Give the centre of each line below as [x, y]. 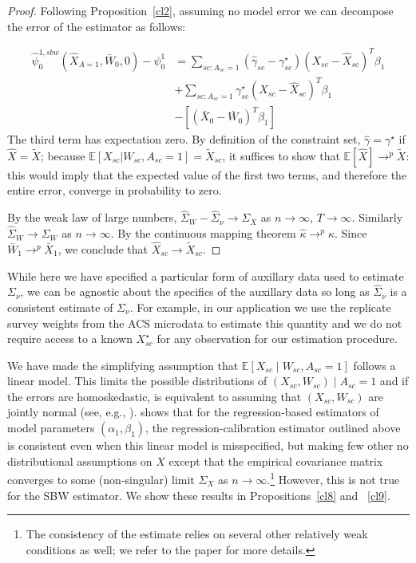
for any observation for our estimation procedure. [277, 339]
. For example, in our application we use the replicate [260, 307]
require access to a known [70, 339]
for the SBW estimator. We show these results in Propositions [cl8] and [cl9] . [199, 495]
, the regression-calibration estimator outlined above [273, 428]
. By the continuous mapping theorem [203, 233]
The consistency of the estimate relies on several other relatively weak [197, 534]
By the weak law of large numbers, [92, 217]
